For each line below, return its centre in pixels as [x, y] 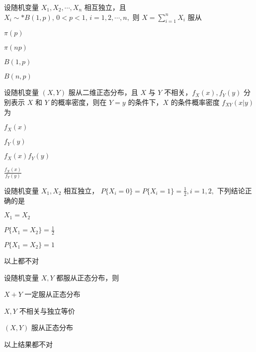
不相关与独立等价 [47, 310]
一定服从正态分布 [52, 294]
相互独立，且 [105, 7]
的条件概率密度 [195, 102]
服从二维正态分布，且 [103, 92]
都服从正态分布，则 [88, 277]
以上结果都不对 [28, 344]
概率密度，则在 [82, 102]
